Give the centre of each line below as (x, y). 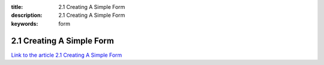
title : (17, 7)
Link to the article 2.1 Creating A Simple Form (67, 55)
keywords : (25, 23)
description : (27, 16)
